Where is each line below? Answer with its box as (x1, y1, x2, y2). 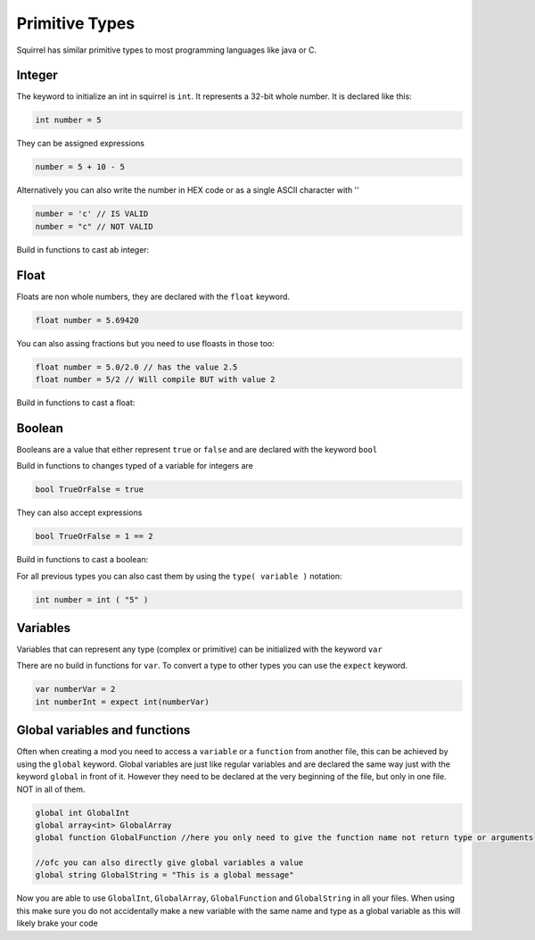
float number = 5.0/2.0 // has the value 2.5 (35, 362, 238, 372)
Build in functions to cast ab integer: (16, 244, 150, 254)
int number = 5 (35, 115, 102, 125)
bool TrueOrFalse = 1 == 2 (35, 531, 153, 542)
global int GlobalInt (35, 808, 130, 818)
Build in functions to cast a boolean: (16, 554, 149, 565)
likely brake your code (16, 918, 98, 928)
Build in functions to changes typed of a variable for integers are (16, 461, 253, 471)
